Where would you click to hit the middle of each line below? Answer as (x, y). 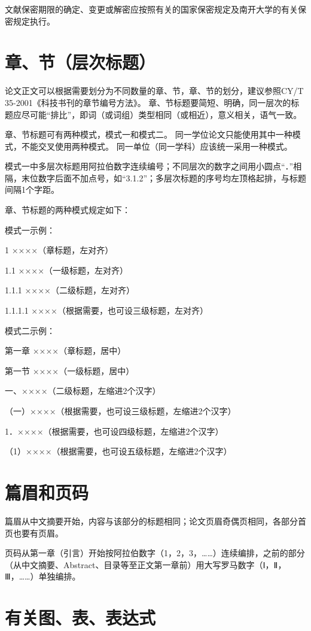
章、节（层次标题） (80, 62)
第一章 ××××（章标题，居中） (65, 351)
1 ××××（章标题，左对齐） (59, 250)
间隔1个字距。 (32, 189)
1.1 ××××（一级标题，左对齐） (67, 270)
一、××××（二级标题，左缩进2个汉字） (83, 391)
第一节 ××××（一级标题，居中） (70, 370)
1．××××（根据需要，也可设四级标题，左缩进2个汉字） (114, 431)
